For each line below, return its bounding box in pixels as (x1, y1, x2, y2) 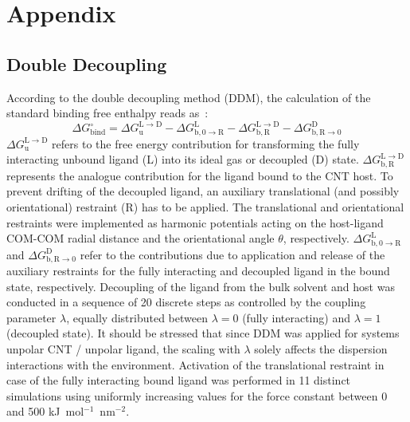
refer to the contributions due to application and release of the (80, 246, 385, 262)
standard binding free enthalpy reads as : (6, 105, 209, 121)
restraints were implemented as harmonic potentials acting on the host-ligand (6, 214, 384, 231)
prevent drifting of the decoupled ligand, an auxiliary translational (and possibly (6, 183, 400, 199)
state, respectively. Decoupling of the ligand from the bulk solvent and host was (6, 278, 395, 294)
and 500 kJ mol (6, 403, 84, 420)
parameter (6, 309, 57, 325)
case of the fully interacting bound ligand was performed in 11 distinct (6, 372, 351, 388)
